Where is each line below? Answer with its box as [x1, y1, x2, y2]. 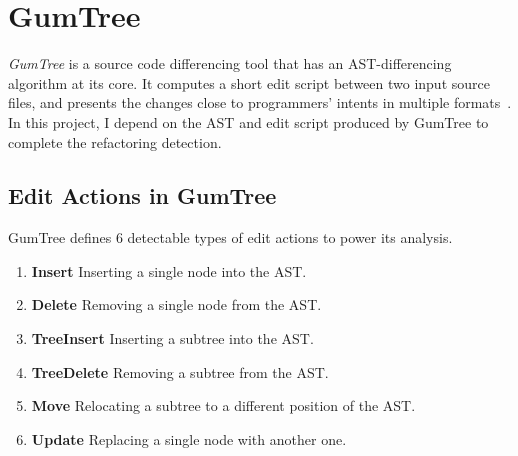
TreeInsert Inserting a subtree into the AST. [31, 328, 314, 349]
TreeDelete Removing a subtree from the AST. [31, 361, 329, 382]
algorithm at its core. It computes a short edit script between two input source [8, 72, 490, 93]
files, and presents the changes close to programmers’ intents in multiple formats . [8, 92, 512, 113]
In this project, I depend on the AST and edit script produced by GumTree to [8, 111, 489, 132]
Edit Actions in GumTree [8, 180, 277, 211]
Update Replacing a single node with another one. [31, 428, 347, 449]
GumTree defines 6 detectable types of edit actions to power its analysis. [8, 227, 453, 248]
